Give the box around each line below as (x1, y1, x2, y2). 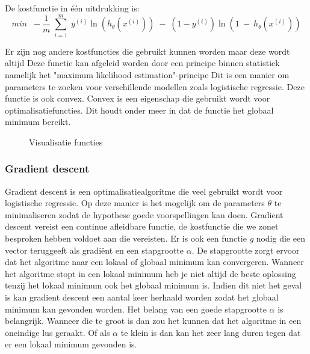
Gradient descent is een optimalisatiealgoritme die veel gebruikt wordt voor (5, 185, 283, 197)
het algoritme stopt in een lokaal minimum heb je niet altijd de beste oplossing (5, 267, 296, 279)
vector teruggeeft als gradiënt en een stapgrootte (5, 243, 184, 256)
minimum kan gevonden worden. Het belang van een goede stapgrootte (5, 302, 267, 315)
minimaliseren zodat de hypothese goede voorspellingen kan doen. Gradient (5, 208, 284, 221)
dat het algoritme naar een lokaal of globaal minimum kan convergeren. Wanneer (5, 255, 304, 268)
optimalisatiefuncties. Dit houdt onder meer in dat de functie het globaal (5, 103, 274, 116)
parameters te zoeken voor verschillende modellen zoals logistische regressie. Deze (5, 80, 305, 93)
